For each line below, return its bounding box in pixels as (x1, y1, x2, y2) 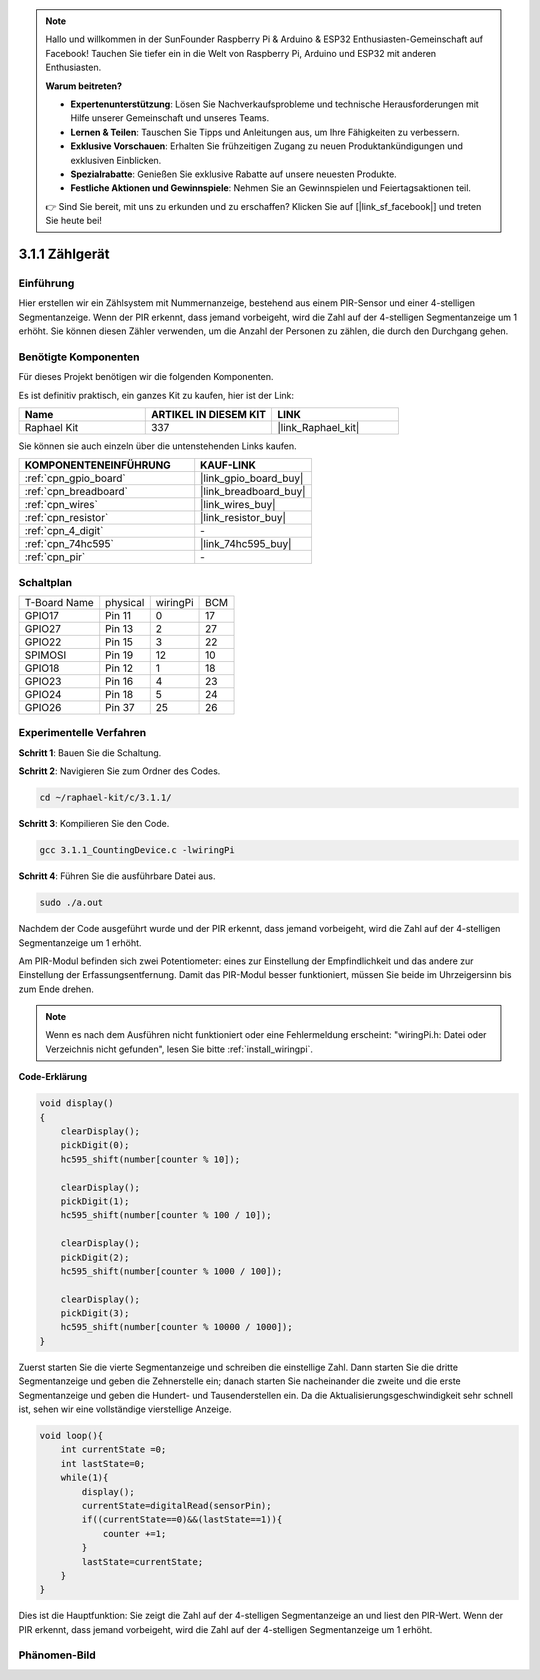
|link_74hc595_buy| (200, 537, 292, 551)
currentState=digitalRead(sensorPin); (81, 1500, 272, 1511)
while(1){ (60, 1472, 109, 1484)
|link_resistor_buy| (200, 511, 287, 525)
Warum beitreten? (45, 80, 123, 92)
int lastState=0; (60, 1458, 146, 1469)
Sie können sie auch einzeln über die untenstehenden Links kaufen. (18, 440, 297, 452)
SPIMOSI (24, 648, 67, 662)
